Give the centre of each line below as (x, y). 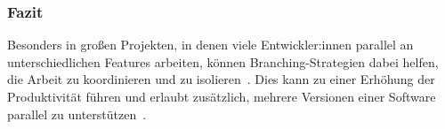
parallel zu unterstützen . (77, 114)
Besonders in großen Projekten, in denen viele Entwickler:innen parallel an (210, 45)
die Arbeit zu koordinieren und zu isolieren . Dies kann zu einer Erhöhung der (221, 79)
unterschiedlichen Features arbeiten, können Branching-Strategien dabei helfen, (223, 61)
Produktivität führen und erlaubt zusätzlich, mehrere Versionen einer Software (222, 96)
